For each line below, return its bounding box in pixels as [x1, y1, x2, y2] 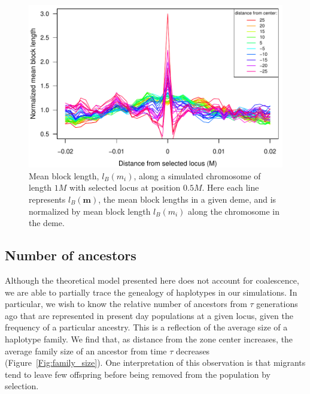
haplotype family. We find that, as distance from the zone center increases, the [5, 332, 293, 345]
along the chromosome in [188, 204, 280, 217]
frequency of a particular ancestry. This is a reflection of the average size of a [5, 321, 288, 333]
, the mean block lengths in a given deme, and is [98, 193, 276, 205]
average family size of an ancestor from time [5, 344, 167, 357]
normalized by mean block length [29, 204, 151, 217]
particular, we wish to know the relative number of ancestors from [5, 297, 247, 310]
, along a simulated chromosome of [133, 169, 261, 182]
